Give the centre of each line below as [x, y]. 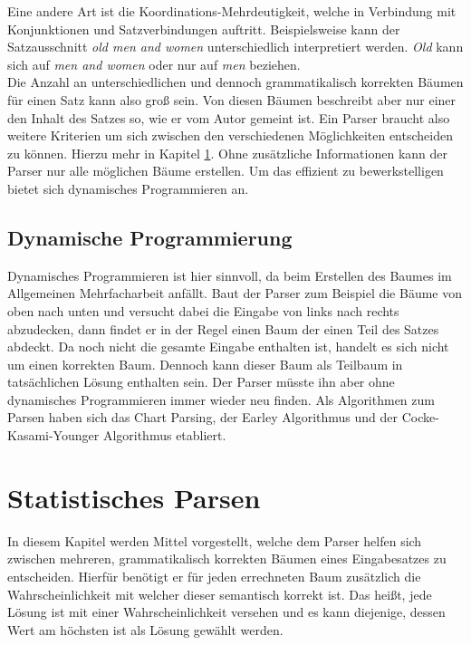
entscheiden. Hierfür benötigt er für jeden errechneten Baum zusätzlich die [214, 576]
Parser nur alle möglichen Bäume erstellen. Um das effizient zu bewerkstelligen [226, 171]
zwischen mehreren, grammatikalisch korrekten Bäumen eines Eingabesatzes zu [227, 558]
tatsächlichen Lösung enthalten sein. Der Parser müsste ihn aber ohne [201, 382]
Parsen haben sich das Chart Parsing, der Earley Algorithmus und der [203, 417]
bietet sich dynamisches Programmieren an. [128, 188]
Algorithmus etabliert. [164, 435]
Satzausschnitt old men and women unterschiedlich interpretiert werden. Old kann [235, 47]
